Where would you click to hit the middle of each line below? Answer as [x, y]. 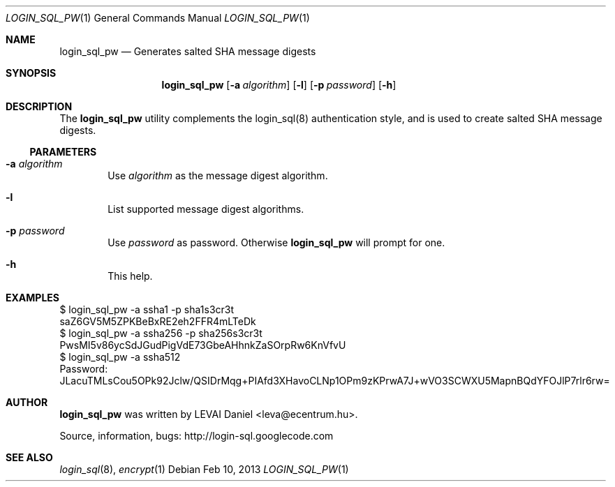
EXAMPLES [32, 298]
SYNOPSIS [31, 73]
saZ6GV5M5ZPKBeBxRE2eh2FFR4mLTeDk [158, 321]
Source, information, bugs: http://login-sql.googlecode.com [197, 436]
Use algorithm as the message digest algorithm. [218, 175]
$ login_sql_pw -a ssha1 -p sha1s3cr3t [147, 309]
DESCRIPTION [39, 106]
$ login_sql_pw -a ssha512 [120, 357]
